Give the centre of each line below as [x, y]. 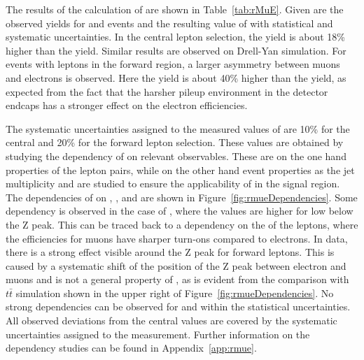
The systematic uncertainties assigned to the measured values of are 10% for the [178, 128]
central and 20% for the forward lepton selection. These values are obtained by [175, 142]
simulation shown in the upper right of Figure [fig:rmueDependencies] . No [175, 293]
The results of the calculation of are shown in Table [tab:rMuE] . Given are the [175, 9]
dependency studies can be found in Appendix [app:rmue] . [131, 348]
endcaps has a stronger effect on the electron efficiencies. [127, 105]
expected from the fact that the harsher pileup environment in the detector [167, 91]
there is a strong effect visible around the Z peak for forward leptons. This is [170, 252]
